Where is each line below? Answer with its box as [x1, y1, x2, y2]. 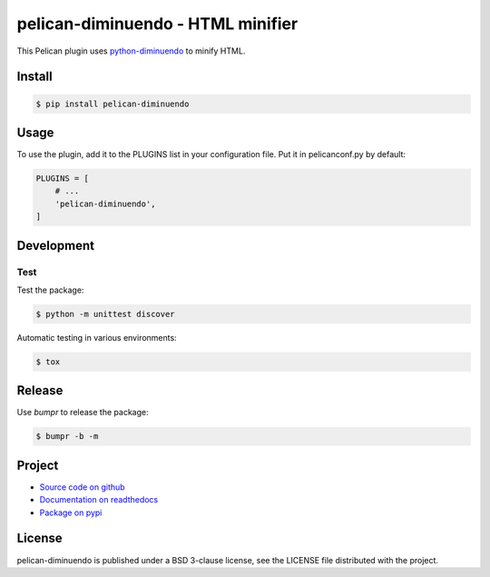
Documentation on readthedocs [39, 494, 159, 505]
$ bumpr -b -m [35, 432, 99, 442]
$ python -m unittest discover [35, 309, 176, 319]
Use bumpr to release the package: [16, 407, 149, 418]
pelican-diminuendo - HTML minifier [16, 14, 299, 34]
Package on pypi [39, 507, 103, 518]
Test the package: [16, 284, 84, 295]
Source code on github [39, 482, 126, 492]
